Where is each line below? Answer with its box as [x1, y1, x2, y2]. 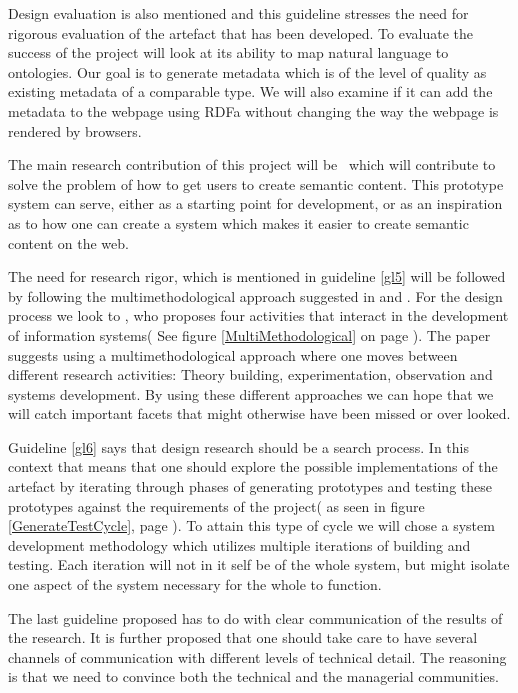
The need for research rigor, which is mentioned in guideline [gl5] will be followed [8, 266, 506, 287]
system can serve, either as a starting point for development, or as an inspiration [8, 193, 503, 214]
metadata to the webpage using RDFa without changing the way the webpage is [8, 100, 499, 121]
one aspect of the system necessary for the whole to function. [8, 574, 382, 595]
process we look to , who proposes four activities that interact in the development [8, 305, 509, 326]
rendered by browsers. [8, 120, 142, 141]
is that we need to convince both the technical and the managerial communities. [8, 666, 499, 687]
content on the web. [8, 232, 129, 253]
